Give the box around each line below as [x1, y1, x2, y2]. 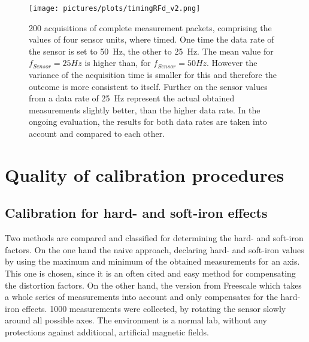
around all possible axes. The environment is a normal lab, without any [5, 314, 267, 326]
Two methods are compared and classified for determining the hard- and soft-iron [5, 232, 304, 244]
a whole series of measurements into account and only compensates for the [5, 290, 278, 303]
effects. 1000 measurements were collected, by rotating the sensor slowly [22, 302, 286, 314]
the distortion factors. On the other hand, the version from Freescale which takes [5, 278, 302, 291]
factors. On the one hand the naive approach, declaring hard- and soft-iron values [5, 243, 304, 256]
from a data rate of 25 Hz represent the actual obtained [29, 92, 235, 104]
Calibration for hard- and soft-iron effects [5, 203, 268, 222]
